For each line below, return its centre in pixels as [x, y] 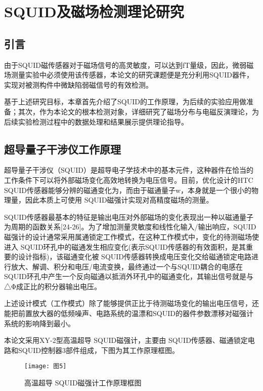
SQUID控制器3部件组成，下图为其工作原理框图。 [98, 350]
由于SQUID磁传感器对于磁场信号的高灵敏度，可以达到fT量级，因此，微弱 [125, 65]
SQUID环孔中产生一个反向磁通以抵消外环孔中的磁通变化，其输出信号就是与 [129, 276]
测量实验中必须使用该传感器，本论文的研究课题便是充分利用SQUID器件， [132, 75]
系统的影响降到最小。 [39, 323]
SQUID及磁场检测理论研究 [94, 11]
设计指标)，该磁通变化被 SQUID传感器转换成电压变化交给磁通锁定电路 [135, 257]
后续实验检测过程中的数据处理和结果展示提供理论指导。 [96, 121]
